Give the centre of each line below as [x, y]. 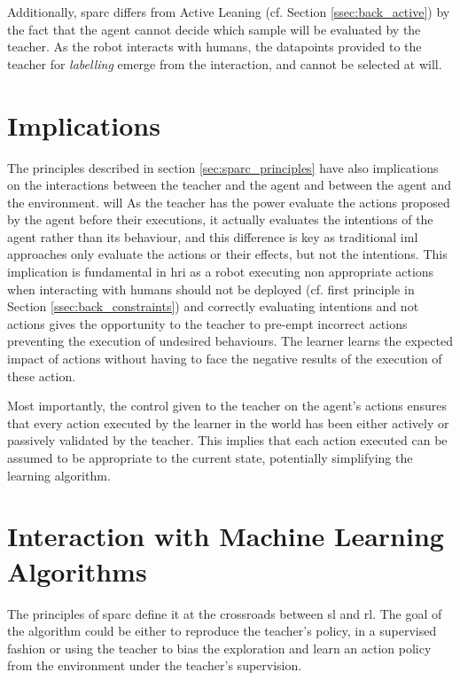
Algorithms [77, 571]
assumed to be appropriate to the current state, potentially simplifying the [210, 457]
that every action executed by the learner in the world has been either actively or [228, 422]
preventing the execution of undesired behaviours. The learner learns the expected [230, 341]
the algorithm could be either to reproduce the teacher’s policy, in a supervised [222, 631]
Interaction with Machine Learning [226, 536]
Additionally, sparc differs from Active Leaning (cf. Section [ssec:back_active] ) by [229, 12]
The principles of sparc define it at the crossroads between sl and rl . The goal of [225, 613]
